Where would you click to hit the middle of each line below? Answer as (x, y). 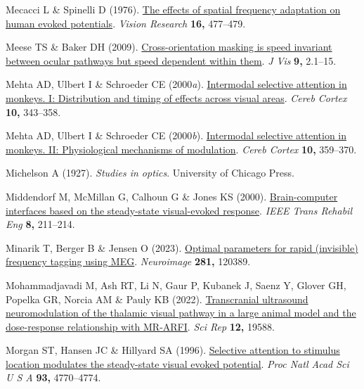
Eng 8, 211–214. (40, 224)
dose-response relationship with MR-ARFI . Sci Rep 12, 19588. (140, 326)
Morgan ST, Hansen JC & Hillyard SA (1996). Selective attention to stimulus (173, 350)
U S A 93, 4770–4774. (53, 377)
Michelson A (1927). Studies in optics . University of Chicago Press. (150, 173)
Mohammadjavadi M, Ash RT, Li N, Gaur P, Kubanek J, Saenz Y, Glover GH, (176, 285)
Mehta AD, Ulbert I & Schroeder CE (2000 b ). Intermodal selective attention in (176, 135)
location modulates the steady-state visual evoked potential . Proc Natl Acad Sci (177, 363)
